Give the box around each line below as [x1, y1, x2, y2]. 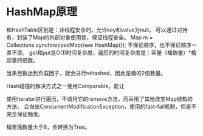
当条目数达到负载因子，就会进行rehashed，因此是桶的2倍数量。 [6, 69, 167, 76]
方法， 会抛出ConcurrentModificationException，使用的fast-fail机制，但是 [6, 103, 191, 110]
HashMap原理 [6, 5, 78, 19]
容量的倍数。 [6, 56, 38, 64]
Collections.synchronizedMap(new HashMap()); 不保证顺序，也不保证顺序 [6, 41, 192, 49]
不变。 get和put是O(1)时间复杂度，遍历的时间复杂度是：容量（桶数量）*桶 [11, 49, 197, 56]
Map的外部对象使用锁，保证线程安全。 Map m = [32, 33, 153, 41]
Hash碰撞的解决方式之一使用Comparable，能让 [6, 82, 125, 89]
